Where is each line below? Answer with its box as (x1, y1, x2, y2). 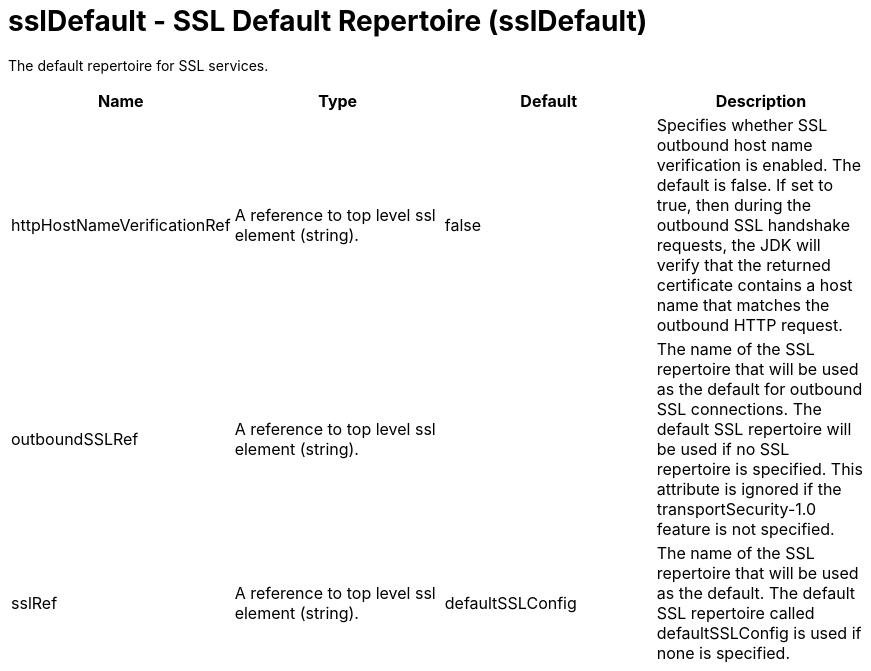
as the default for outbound (656, 378, 863, 399)
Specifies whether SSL (656, 114, 828, 135)
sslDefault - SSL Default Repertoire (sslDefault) (8, 4, 648, 38)
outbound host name (656, 134, 813, 155)
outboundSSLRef (11, 428, 139, 449)
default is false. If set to (656, 174, 833, 195)
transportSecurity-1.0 (656, 498, 817, 519)
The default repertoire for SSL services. (8, 56, 269, 74)
